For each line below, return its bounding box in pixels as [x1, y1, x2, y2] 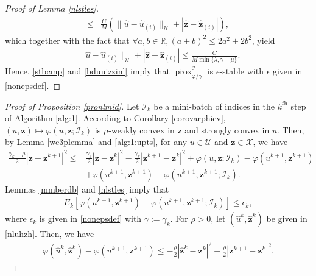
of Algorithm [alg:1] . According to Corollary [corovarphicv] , [5, 111, 226, 124]
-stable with [219, 65, 264, 77]
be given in [266, 212, 307, 225]
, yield [251, 34, 275, 46]
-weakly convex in [108, 123, 175, 136]
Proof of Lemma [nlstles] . [5, 2, 99, 14]
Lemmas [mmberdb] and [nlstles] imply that [5, 182, 169, 195]
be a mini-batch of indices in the [153, 99, 275, 112]
